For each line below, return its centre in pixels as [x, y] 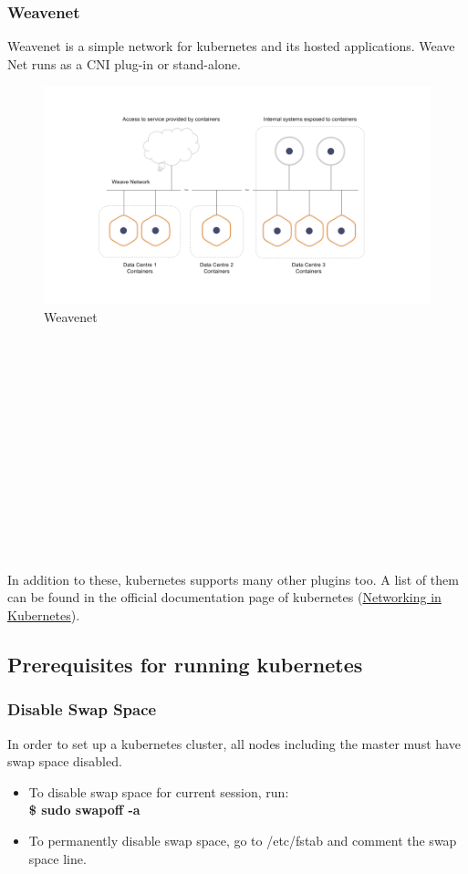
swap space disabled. [65, 761]
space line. [57, 858]
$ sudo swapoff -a [84, 810]
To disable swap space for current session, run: [159, 791]
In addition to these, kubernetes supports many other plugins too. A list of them [233, 579]
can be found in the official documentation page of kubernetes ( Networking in [224, 597]
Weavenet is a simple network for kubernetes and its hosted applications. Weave [231, 46]
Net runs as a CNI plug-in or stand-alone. [124, 63]
